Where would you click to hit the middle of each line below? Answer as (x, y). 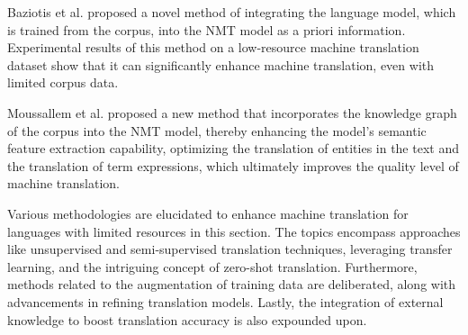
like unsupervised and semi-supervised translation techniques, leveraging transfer (230, 249)
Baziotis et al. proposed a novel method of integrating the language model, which (232, 12)
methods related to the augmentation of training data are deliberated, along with (232, 284)
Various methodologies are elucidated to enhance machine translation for (208, 213)
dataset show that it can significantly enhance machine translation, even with (221, 64)
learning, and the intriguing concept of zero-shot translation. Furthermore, (212, 266)
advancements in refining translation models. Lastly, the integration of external (225, 301)
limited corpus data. (63, 82)
